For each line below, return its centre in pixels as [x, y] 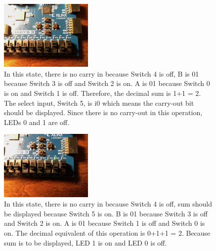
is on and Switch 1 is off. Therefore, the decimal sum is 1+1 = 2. [103, 93]
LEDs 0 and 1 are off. [37, 122]
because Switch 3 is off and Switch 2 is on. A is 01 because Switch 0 [107, 83]
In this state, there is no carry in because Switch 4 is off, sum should [108, 204]
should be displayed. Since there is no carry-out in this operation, [103, 112]
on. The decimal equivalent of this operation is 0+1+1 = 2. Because [107, 232]
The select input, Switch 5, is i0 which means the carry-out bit [99, 103]
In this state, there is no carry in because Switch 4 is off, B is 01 [102, 73]
